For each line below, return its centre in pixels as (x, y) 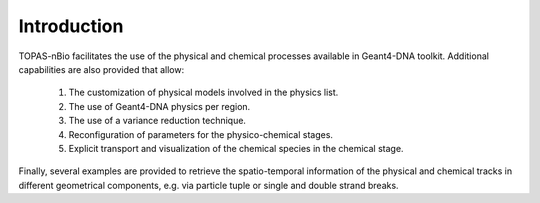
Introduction (71, 26)
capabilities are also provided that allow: (101, 69)
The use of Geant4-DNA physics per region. (159, 106)
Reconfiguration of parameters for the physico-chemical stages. (201, 134)
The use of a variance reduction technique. (157, 121)
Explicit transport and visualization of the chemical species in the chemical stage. (236, 148)
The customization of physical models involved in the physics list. (203, 92)
